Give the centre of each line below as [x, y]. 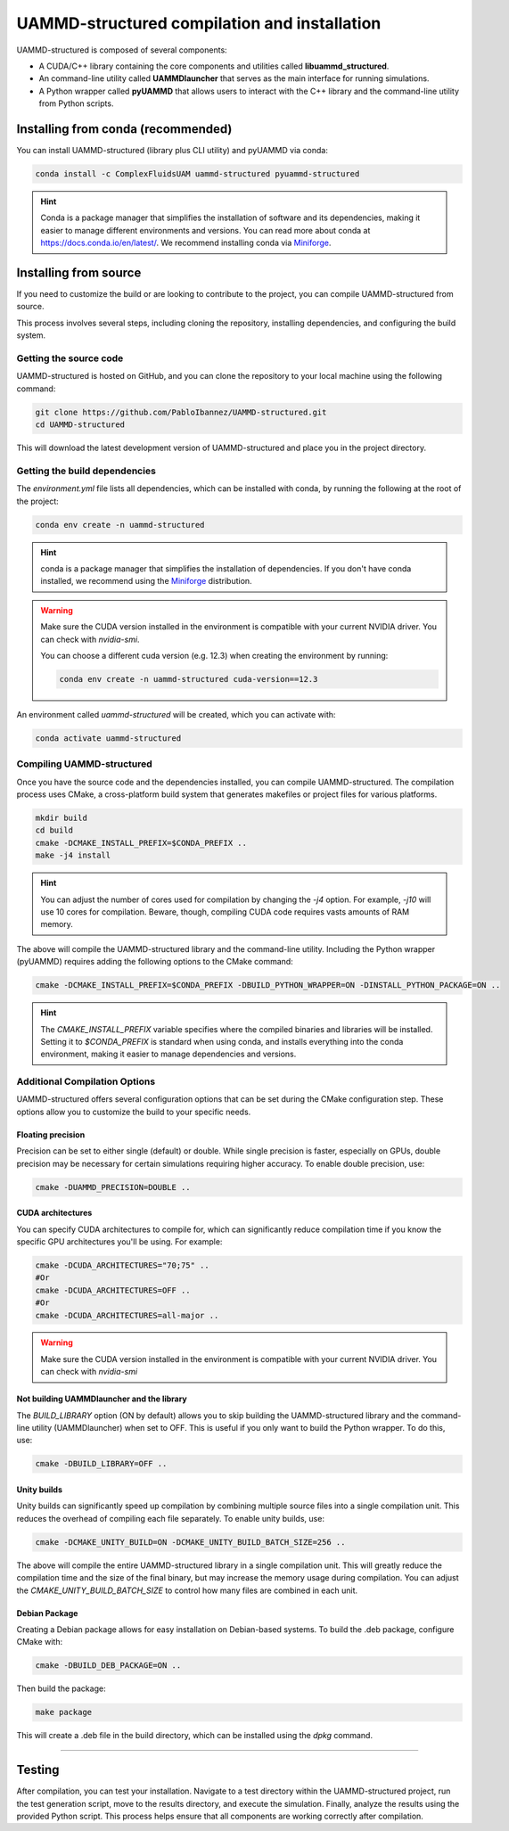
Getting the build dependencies [86, 471]
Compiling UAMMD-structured [85, 764]
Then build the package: [61, 1688]
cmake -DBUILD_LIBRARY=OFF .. [101, 1464]
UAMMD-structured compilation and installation [199, 23]
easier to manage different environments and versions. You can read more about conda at [205, 230]
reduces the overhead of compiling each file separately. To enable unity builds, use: [171, 1518]
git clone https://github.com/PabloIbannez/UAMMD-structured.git [181, 412]
